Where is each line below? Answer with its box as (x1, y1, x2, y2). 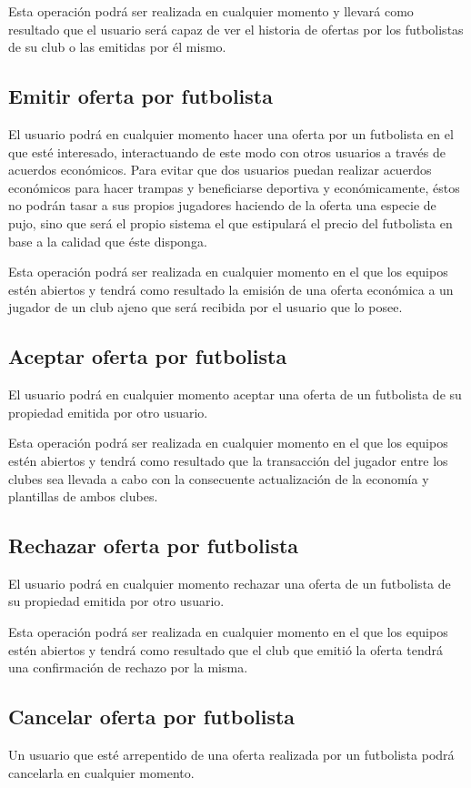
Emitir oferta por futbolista (8, 82, 273, 110)
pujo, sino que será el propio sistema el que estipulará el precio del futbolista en (8, 213, 453, 232)
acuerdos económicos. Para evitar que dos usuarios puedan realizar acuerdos (8, 160, 432, 179)
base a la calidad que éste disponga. (8, 231, 207, 250)
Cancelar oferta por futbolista (8, 702, 296, 731)
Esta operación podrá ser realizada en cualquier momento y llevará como (8, 2, 414, 20)
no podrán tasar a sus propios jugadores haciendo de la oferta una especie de (8, 196, 436, 215)
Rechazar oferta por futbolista (8, 531, 299, 560)
